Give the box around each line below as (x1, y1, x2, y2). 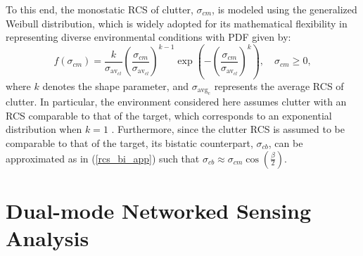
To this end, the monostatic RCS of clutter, (6, 2, 193, 16)
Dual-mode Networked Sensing (6, 196, 312, 224)
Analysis (6, 224, 89, 252)
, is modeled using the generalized (212, 2, 357, 16)
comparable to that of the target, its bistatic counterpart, (6, 136, 253, 151)
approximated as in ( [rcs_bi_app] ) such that (6, 151, 200, 165)
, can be (268, 136, 303, 151)
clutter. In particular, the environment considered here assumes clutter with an (6, 94, 347, 109)
